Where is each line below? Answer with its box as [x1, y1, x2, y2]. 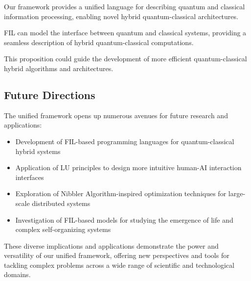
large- [228, 188, 246, 199]
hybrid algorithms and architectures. [4, 63, 114, 73]
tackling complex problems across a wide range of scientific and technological [4, 259, 234, 270]
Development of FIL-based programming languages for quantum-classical [15, 136, 234, 146]
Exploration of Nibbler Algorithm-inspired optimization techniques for [15, 188, 227, 199]
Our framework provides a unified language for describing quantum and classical [4, 1, 245, 11]
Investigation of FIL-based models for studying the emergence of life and [15, 214, 233, 225]
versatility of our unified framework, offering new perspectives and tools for [4, 250, 229, 260]
